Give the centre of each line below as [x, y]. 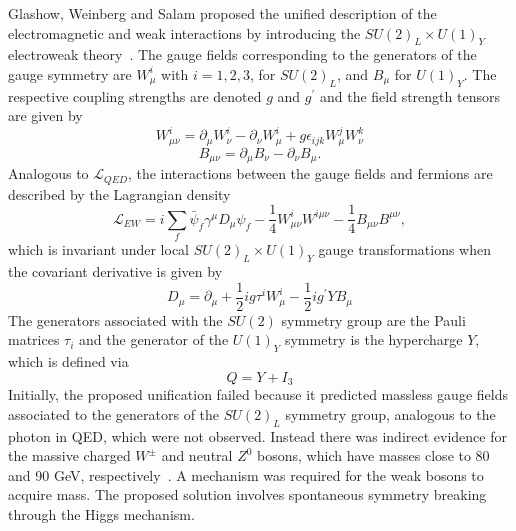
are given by [45, 115]
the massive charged [69, 455]
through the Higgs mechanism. [101, 513]
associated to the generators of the [114, 413]
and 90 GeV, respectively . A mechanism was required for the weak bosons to [246, 474]
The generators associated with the [115, 319]
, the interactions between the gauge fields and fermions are [310, 173]
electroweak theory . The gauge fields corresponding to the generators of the [242, 54]
